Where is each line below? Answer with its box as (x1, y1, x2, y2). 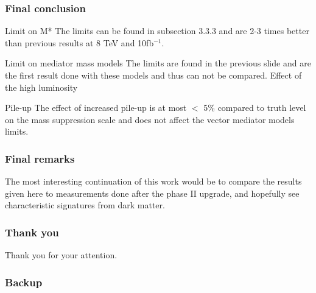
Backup (5, 274, 43, 289)
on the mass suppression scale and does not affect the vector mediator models (5, 113, 295, 125)
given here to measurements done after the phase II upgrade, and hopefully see (5, 186, 300, 199)
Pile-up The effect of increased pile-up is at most (5, 101, 187, 114)
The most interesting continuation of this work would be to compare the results (5, 175, 302, 188)
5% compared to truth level (203, 101, 306, 114)
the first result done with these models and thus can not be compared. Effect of (5, 69, 302, 81)
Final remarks (5, 150, 75, 166)
